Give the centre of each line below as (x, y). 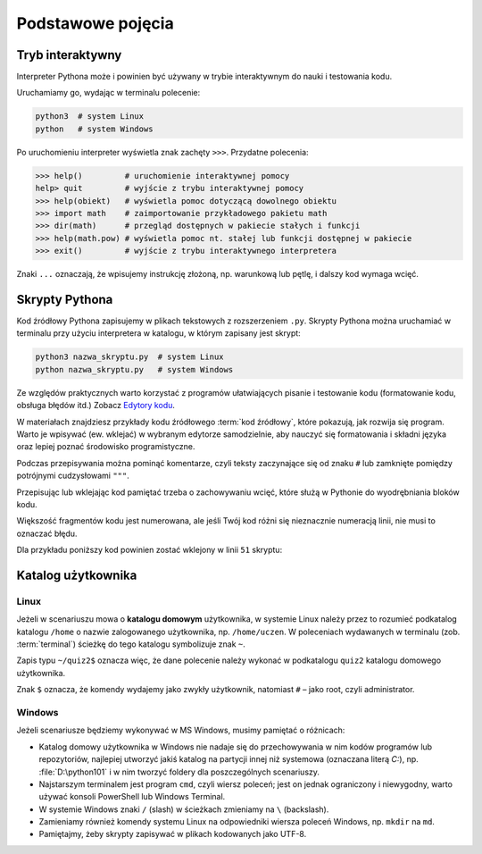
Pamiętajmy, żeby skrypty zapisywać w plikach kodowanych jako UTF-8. (173, 834)
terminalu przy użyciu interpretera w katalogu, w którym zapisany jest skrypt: (158, 333)
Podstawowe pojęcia (95, 23)
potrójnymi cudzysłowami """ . (73, 476)
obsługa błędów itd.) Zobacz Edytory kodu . (96, 406)
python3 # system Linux (90, 117)
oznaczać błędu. (47, 533)
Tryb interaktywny (69, 55)
